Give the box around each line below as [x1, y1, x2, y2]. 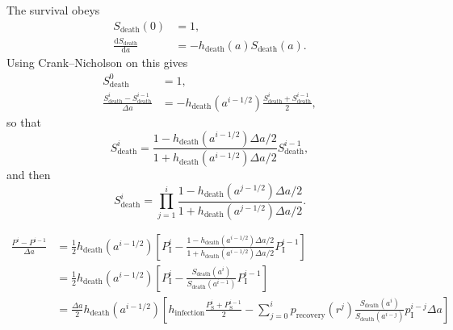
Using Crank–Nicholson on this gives [6, 54, 188, 71]
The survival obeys [6, 2, 100, 18]
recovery [296, 311, 325, 320]
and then [6, 166, 51, 183]
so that [6, 113, 41, 130]
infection [174, 309, 205, 318]
